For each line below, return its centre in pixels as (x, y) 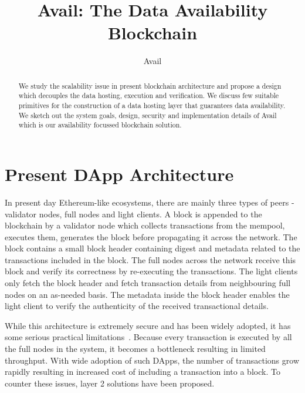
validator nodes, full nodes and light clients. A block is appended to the (133, 214)
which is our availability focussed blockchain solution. (100, 125)
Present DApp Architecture (119, 174)
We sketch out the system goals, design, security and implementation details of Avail (148, 115)
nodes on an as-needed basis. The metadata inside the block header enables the (147, 294)
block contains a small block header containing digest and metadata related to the (152, 248)
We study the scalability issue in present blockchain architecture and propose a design (150, 85)
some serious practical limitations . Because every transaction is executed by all (148, 337)
